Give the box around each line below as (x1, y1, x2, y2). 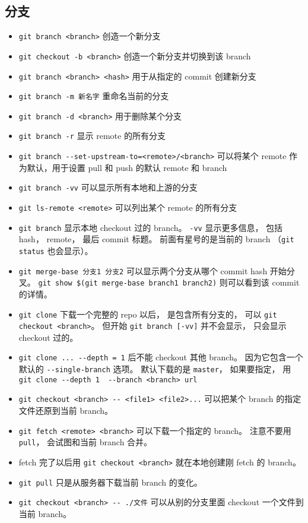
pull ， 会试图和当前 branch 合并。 (18, 436, 153, 448)
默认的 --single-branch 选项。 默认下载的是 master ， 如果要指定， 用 (18, 363, 291, 375)
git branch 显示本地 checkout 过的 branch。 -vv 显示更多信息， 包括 (18, 221, 283, 233)
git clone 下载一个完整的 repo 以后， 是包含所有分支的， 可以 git (18, 308, 277, 320)
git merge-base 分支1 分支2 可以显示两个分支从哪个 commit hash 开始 (18, 264, 287, 277)
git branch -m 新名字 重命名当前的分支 (18, 90, 169, 102)
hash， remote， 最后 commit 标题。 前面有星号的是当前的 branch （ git (18, 233, 294, 245)
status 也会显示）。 (18, 245, 93, 257)
